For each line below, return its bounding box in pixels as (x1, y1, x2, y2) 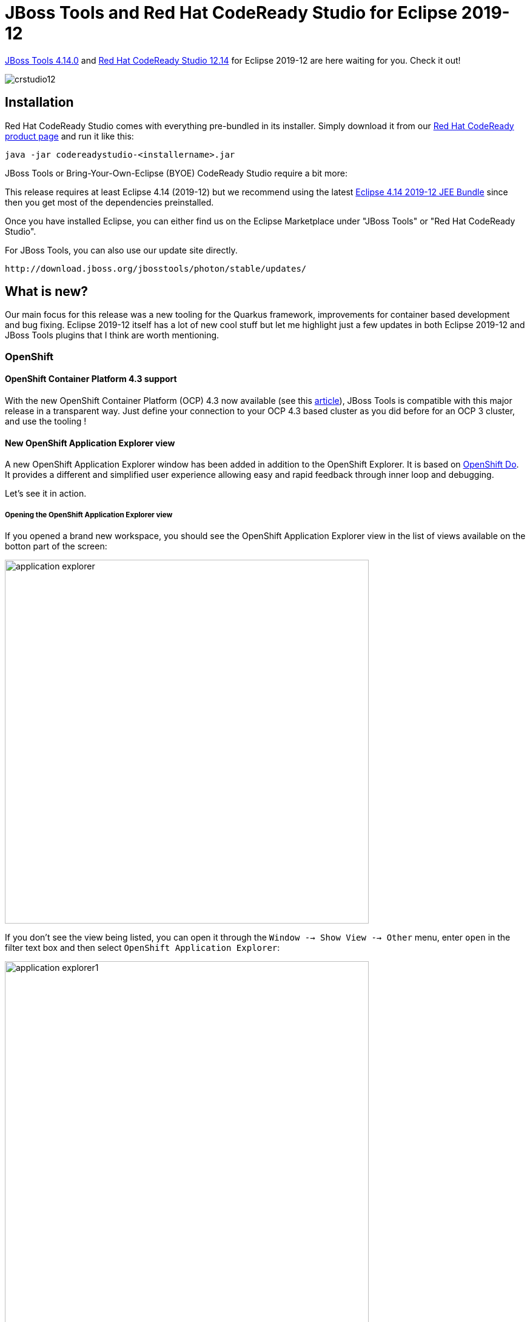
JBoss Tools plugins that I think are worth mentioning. (5, 330, 220, 341)
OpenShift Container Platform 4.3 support (5, 374, 177, 384)
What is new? (5, 284, 89, 300)
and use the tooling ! (5, 416, 87, 427)
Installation (5, 95, 74, 110)
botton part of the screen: (5, 541, 107, 552)
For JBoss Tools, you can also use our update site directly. (5, 244, 238, 255)
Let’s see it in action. (5, 488, 87, 499)
